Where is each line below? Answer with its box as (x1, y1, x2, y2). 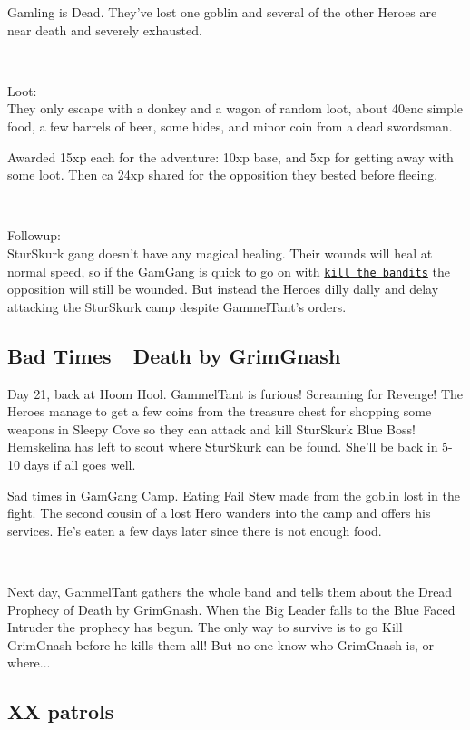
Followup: (7, 226, 61, 245)
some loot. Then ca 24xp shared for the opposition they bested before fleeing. (7, 165, 438, 184)
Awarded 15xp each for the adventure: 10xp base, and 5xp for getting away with (7, 147, 454, 166)
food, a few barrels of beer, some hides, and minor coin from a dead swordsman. (7, 116, 453, 135)
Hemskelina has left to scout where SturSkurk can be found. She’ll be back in (7, 437, 438, 456)
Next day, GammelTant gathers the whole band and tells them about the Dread (7, 581, 453, 600)
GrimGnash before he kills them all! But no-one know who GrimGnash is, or (7, 635, 435, 654)
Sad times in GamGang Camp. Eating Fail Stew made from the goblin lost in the (7, 485, 460, 504)
